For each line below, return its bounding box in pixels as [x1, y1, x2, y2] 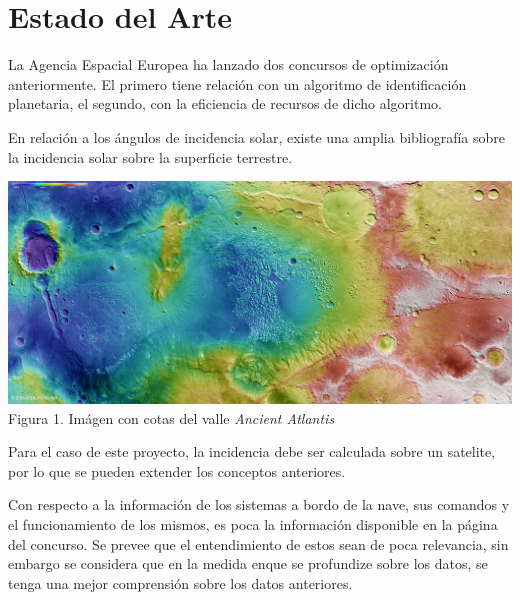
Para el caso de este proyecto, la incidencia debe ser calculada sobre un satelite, [8, 441, 496, 462]
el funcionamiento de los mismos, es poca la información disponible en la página [8, 514, 498, 535]
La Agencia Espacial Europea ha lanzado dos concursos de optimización [8, 54, 449, 75]
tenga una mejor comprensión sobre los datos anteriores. [8, 572, 353, 593]
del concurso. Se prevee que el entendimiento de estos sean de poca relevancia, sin [8, 533, 509, 554]
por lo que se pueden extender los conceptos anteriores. [8, 460, 346, 481]
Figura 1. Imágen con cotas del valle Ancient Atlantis [8, 407, 335, 428]
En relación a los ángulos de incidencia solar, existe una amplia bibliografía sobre [8, 126, 505, 147]
